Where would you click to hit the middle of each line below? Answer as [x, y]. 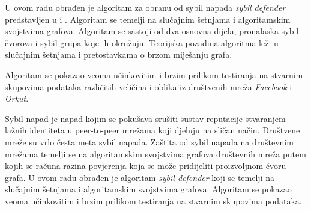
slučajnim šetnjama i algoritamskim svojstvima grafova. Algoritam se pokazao [148, 189]
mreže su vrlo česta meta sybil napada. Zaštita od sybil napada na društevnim [149, 142]
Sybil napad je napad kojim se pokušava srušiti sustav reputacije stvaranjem [145, 118]
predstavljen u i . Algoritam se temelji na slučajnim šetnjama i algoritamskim [148, 19]
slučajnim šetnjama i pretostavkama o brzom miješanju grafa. [119, 54]
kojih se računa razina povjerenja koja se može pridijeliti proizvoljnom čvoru [146, 166]
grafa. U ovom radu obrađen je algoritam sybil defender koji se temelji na [140, 177]
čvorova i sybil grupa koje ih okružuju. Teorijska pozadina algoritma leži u [142, 42]
